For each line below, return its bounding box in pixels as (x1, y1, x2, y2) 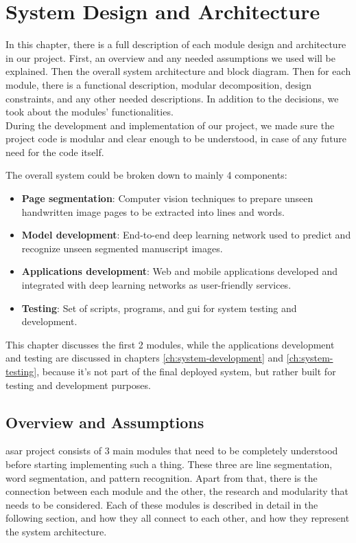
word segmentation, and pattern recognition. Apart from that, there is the (5, 470, 318, 485)
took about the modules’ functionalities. (5, 104, 174, 119)
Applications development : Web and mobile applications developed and (21, 264, 338, 278)
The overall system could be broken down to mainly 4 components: (5, 168, 287, 182)
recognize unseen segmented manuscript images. (21, 241, 223, 255)
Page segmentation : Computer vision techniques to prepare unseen (21, 191, 313, 206)
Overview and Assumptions (5, 411, 204, 432)
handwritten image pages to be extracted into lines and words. (21, 204, 285, 219)
